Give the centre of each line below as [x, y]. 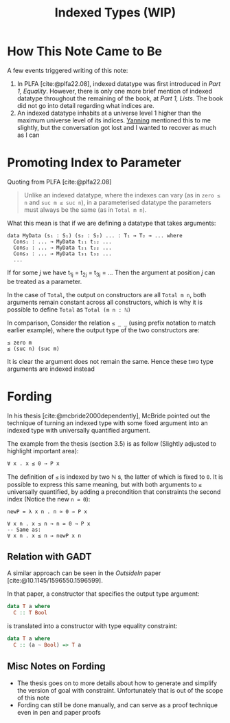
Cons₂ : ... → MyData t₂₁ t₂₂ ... [62, 248]
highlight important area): [43, 451]
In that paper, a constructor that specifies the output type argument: [103, 594]
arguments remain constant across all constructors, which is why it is [105, 302]
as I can [28, 135]
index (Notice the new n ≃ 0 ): [49, 499]
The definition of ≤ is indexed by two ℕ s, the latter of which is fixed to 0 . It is [115, 477]
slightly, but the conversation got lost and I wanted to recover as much [117, 127]
